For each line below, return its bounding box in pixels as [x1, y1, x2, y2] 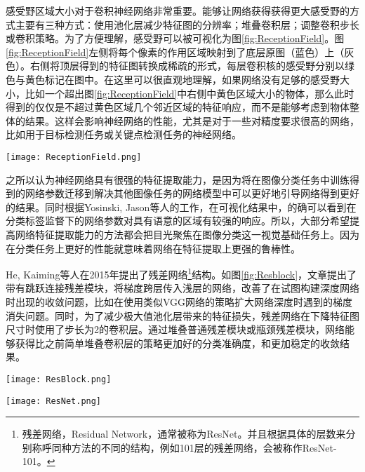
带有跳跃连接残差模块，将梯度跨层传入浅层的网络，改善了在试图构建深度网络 [6, 281, 359, 295]
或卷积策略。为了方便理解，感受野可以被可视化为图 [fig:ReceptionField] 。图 [6, 31, 345, 46]
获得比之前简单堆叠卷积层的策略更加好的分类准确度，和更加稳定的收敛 [15, 335, 340, 350]
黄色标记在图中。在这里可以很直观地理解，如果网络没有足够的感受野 [25, 72, 340, 86]
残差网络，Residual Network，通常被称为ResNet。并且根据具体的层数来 [22, 426, 346, 441]
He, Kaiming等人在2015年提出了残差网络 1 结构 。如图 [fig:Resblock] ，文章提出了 [6, 265, 357, 281]
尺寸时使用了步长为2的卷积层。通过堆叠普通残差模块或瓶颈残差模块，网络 [6, 322, 345, 337]
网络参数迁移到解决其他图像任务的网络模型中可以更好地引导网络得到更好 [25, 186, 359, 201]
